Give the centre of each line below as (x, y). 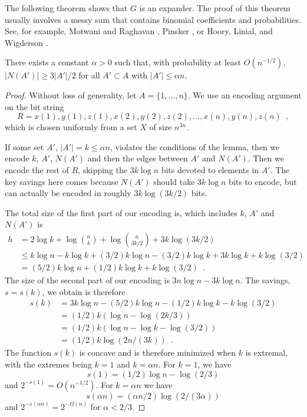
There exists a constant (47, 62)
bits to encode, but (263, 181)
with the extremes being (48, 364)
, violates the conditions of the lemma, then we (195, 146)
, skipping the (103, 169)
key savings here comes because (62, 181)
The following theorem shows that (66, 8)
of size (161, 127)
